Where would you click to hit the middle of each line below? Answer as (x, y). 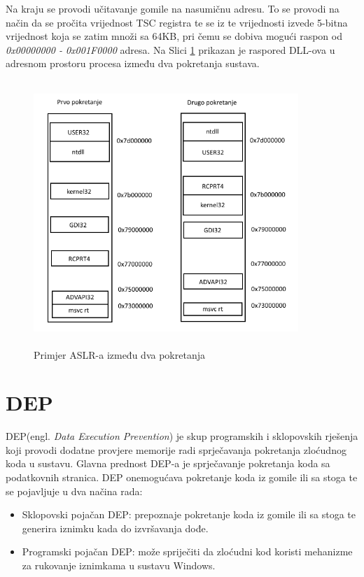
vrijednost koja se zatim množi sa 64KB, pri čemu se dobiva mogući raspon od (174, 36)
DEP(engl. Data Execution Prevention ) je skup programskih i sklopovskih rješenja (182, 436)
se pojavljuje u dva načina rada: (74, 491)
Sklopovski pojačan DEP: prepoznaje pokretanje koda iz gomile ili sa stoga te (189, 514)
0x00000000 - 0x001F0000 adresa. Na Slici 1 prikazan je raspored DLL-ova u (170, 49)
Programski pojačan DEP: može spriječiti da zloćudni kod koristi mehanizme (187, 551)
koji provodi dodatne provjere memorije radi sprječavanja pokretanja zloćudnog (176, 449)
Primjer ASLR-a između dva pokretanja (119, 354)
